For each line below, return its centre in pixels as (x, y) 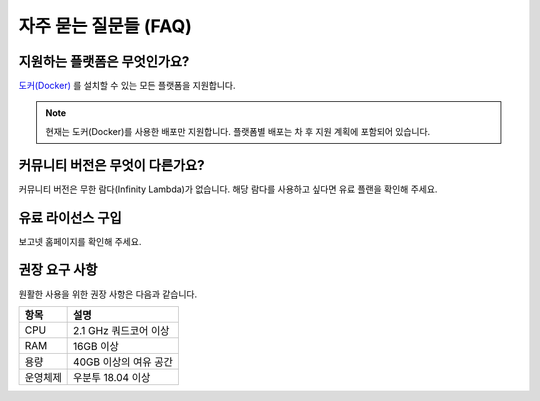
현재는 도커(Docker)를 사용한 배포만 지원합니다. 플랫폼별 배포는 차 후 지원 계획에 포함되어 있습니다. (238, 131)
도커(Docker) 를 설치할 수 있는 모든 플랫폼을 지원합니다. (127, 86)
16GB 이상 (96, 346)
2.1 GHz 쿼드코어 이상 (121, 330)
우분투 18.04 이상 (112, 377)
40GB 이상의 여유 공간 (123, 362)
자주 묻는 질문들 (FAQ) (105, 26)
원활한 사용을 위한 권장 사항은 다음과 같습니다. (108, 294)
